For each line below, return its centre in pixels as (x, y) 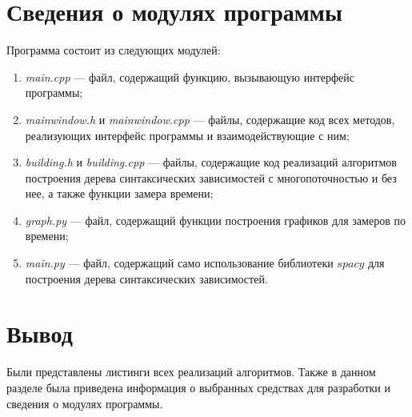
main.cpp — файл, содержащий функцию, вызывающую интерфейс (190, 76)
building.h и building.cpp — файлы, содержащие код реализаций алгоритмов (211, 162)
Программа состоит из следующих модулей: (114, 50)
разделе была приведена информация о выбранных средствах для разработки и (198, 387)
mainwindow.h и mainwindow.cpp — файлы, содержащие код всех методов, (210, 119)
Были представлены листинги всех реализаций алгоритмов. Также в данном (191, 372)
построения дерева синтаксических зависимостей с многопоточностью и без (211, 177)
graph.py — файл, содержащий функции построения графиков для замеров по (215, 220)
